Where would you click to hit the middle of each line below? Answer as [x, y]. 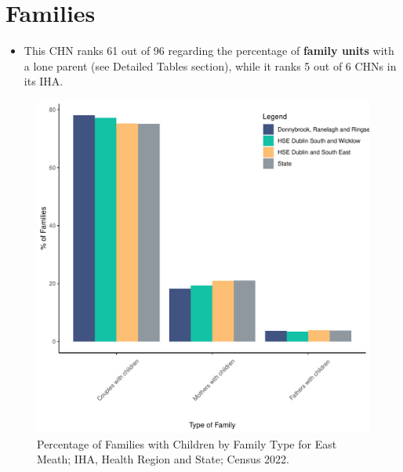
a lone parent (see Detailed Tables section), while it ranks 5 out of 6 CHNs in [210, 65]
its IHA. [44, 81]
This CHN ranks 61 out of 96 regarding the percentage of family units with [209, 51]
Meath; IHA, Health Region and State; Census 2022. [163, 459]
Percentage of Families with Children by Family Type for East [187, 443]
